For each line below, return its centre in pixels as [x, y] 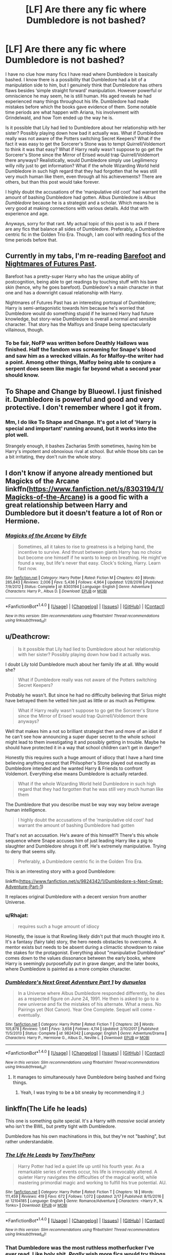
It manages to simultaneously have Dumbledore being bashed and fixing [89, 1077]
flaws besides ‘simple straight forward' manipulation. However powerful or [84, 90]
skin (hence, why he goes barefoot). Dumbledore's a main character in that [84, 287]
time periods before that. [31, 240]
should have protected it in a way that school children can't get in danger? [83, 747]
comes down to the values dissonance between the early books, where [81, 958]
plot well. [17, 435]
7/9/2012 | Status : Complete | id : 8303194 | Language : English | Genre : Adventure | [79, 587]
